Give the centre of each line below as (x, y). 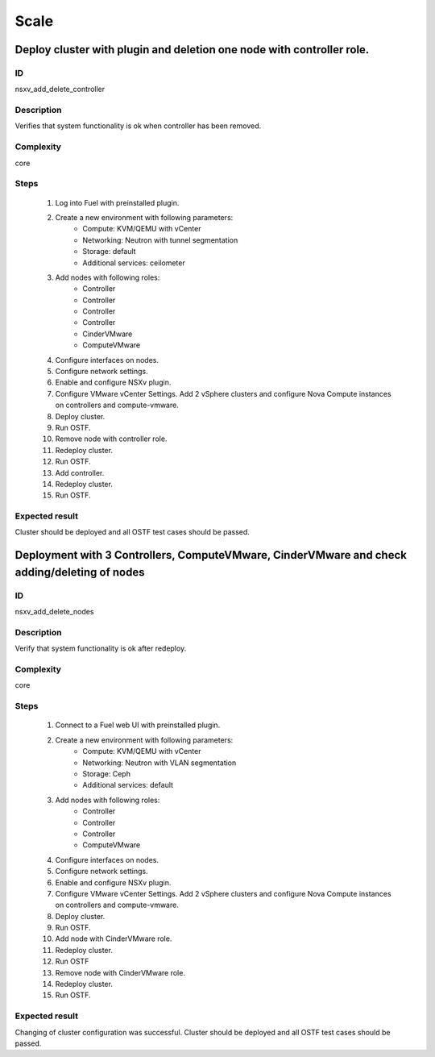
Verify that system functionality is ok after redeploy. (101, 648)
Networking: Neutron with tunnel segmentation (160, 240)
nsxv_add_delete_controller (60, 89)
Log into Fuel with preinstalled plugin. (117, 202)
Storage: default (109, 252)
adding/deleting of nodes (80, 572)
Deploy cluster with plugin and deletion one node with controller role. (192, 50)
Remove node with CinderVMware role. (120, 972)
